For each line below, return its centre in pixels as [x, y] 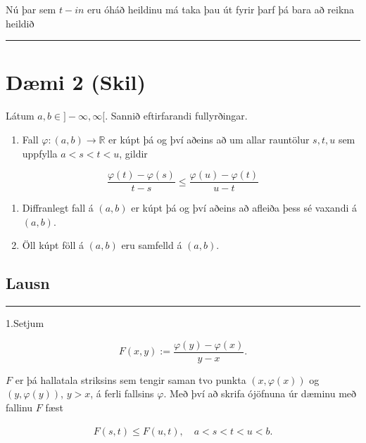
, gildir [133, 153]
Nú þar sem [31, 9]
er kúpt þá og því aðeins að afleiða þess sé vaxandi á [244, 208]
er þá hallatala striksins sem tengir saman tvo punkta [131, 379]
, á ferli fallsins [122, 393]
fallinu [19, 407]
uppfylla [40, 153]
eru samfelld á [152, 245]
